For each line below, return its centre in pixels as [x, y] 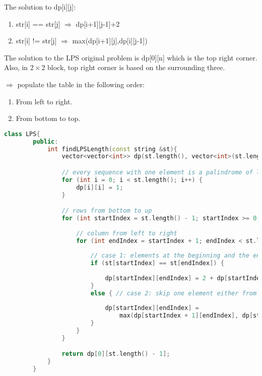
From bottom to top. [48, 118]
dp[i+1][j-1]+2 [98, 23]
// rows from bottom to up [107, 211]
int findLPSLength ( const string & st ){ [112, 149]
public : [46, 141]
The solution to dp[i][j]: [40, 7]
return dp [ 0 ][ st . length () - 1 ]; [116, 354]
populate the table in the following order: [81, 84]
